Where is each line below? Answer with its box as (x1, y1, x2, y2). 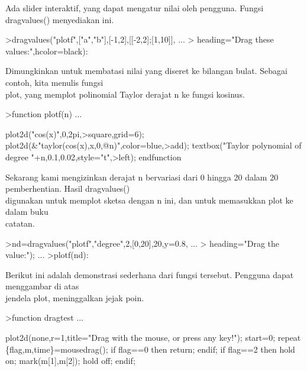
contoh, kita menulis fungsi (5, 76, 104, 88)
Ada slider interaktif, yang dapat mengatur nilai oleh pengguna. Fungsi (5, 2, 264, 14)
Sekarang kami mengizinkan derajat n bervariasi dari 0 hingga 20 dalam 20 (5, 170, 279, 183)
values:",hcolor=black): (5, 44, 88, 57)
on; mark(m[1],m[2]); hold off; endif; (5, 354, 135, 367)
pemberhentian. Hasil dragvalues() (5, 182, 130, 195)
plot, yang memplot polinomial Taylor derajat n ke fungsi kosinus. (5, 88, 245, 100)
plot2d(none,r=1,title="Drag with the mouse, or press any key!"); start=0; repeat (5, 331, 301, 344)
